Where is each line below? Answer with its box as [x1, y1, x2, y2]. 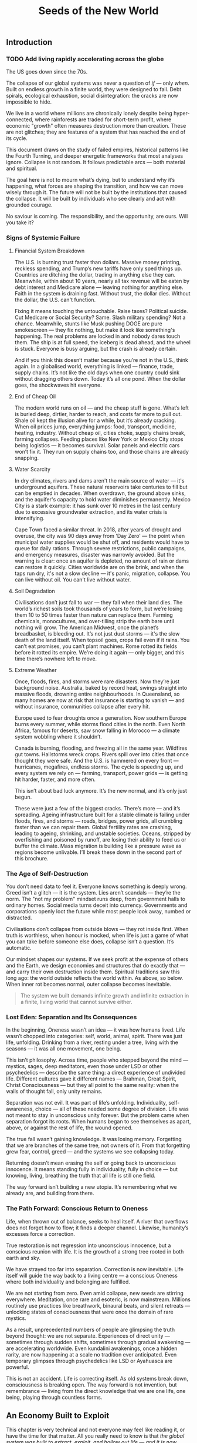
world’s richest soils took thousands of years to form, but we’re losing [14, 605, 183, 612]
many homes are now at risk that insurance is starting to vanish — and [14, 696, 185, 704]
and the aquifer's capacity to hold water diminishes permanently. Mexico [14, 496, 191, 503]
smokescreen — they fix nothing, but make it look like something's [14, 326, 175, 333]
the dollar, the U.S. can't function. [14, 296, 96, 303]
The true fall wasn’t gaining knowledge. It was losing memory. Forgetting [6, 1136, 182, 1143]
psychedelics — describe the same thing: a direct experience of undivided [6, 1069, 186, 1076]
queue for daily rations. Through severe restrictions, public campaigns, [14, 544, 186, 551]
